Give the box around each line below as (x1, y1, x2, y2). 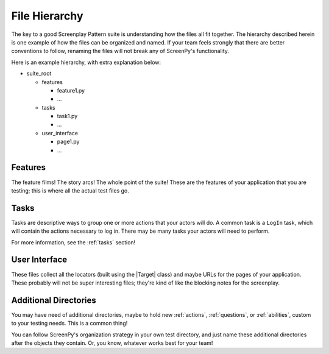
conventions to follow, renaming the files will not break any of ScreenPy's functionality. (11, 48, 230, 55)
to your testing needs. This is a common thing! (11, 320, 128, 327)
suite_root (26, 70, 52, 77)
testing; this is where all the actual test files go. (11, 186, 129, 194)
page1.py (57, 138, 80, 146)
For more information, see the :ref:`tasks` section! (11, 238, 136, 246)
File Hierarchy (11, 9, 83, 23)
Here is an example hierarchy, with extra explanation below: (11, 58, 161, 66)
